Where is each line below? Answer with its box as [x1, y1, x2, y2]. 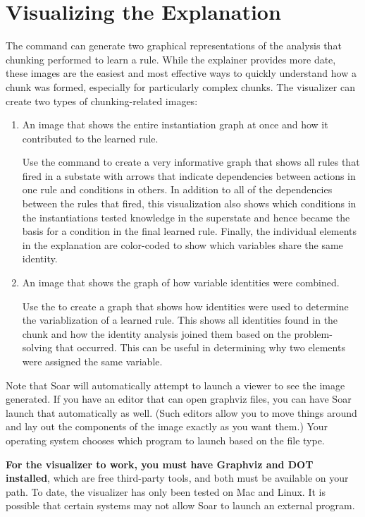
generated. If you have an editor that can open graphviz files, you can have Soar [6, 391, 352, 406]
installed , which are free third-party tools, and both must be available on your [6, 470, 349, 485]
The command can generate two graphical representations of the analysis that [6, 38, 342, 53]
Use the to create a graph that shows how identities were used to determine [22, 298, 349, 313]
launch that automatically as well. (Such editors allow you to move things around [6, 405, 357, 420]
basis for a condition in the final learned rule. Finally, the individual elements [22, 224, 357, 238]
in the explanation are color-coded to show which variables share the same [22, 237, 343, 252]
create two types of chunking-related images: [6, 93, 198, 108]
